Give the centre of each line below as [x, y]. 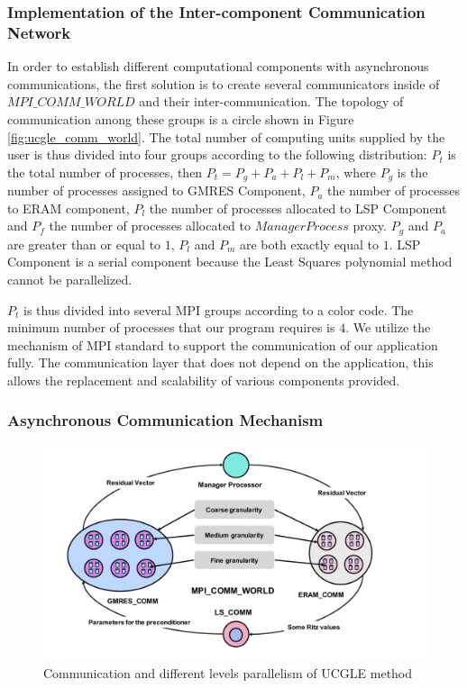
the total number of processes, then [105, 172]
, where [356, 172]
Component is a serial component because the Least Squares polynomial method [230, 262]
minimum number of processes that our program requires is [171, 327]
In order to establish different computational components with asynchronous [218, 66]
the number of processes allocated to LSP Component [298, 208]
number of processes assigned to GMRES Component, [156, 190]
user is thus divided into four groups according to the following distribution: [217, 154]
